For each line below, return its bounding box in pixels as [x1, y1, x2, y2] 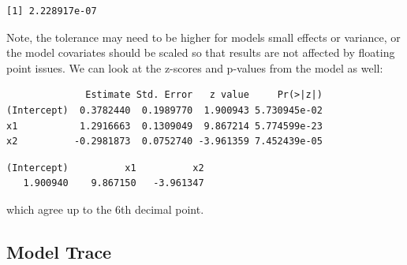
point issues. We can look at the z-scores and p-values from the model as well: [6, 59, 383, 76]
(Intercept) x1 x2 [6, 162, 204, 174]
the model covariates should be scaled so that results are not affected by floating [6, 44, 395, 61]
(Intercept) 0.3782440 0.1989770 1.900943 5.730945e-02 [6, 104, 323, 116]
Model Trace [6, 239, 112, 263]
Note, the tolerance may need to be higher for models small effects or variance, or [6, 28, 401, 45]
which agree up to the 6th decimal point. [6, 200, 204, 217]
